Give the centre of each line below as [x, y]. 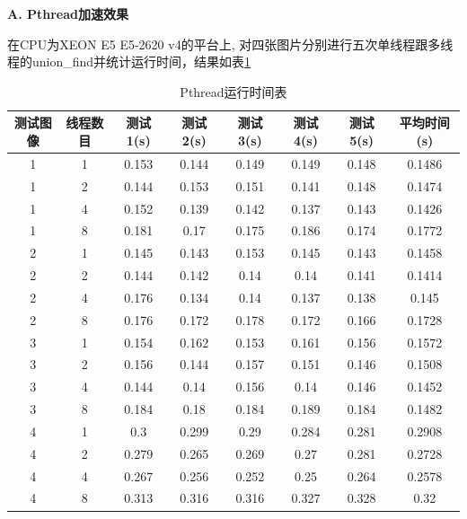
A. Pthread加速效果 [68, 13]
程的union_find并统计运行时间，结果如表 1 [129, 62]
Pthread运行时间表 [233, 91]
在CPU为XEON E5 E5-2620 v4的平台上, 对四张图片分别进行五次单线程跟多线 [230, 44]
